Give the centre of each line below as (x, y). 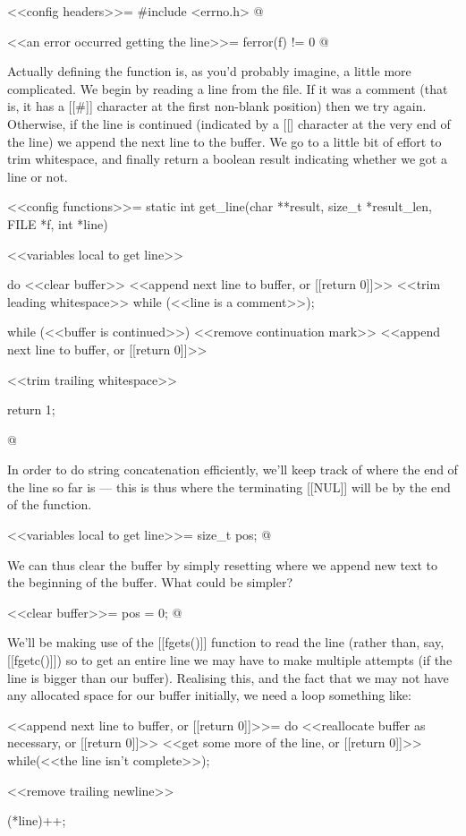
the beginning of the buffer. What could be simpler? (150, 582)
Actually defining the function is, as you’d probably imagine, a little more (209, 71)
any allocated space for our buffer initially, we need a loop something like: (209, 695)
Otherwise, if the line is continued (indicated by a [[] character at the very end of (229, 123)
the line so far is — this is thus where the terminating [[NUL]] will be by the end (229, 486)
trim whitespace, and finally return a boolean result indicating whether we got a (227, 159)
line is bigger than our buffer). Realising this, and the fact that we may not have (228, 677)
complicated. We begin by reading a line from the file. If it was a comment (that (228, 88)
